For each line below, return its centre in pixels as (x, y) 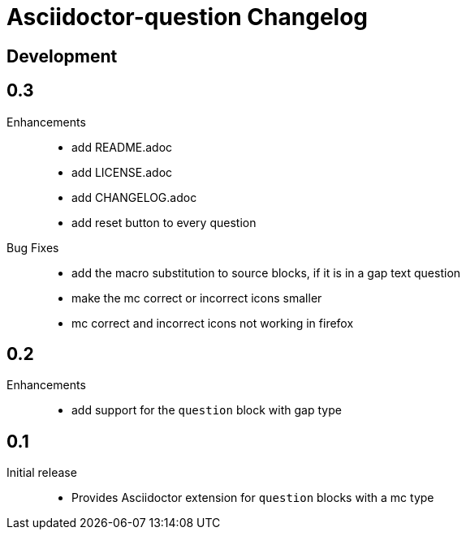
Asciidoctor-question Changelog (188, 17)
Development (62, 56)
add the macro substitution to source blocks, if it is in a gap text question (266, 272)
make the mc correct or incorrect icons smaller (197, 298)
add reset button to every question (164, 222)
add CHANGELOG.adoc (134, 197)
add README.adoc (122, 147)
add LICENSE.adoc (122, 172)
